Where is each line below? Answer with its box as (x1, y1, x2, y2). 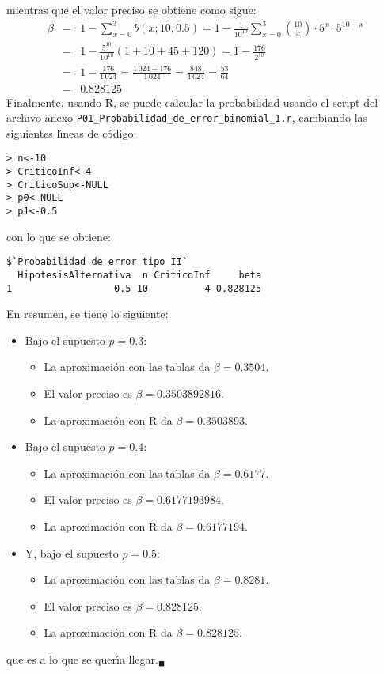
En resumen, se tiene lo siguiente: (6, 305, 169, 322)
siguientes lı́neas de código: (6, 124, 137, 141)
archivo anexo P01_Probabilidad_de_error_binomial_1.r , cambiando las (6, 109, 368, 126)
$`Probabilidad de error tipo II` (6, 256, 188, 268)
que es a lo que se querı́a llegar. (6, 650, 158, 667)
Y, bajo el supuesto (25, 544, 119, 561)
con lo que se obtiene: (6, 228, 111, 244)
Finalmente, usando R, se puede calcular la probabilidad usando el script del (6, 93, 378, 110)
